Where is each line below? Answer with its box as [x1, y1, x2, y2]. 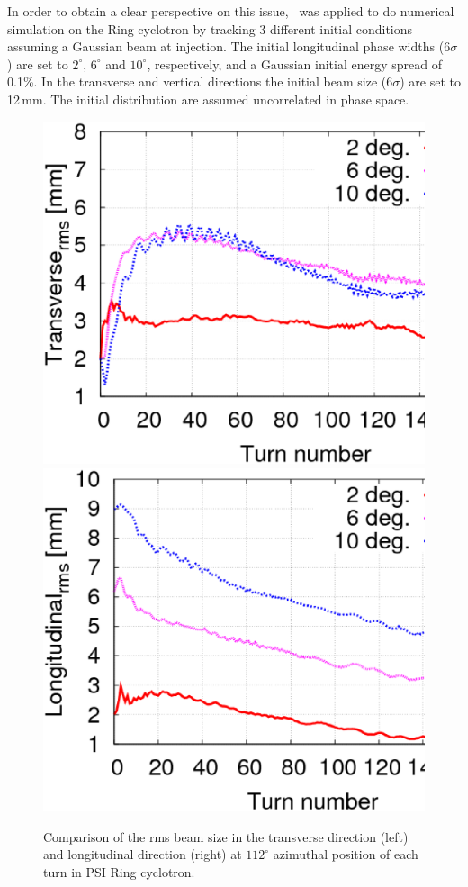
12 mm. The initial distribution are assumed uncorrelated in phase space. [7, 89, 409, 108]
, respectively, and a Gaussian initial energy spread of [147, 54, 442, 73]
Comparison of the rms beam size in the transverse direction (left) [43, 827, 409, 846]
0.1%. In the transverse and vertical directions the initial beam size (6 [7, 72, 393, 91]
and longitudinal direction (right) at [43, 845, 242, 864]
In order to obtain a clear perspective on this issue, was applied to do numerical [7, 2, 454, 20]
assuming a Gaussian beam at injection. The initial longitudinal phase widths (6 [7, 37, 451, 56]
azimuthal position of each [273, 845, 418, 864]
